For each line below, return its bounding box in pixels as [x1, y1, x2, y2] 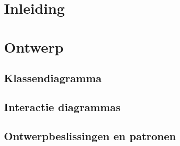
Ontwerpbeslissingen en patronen [4, 128, 176, 143]
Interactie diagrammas [4, 99, 121, 114]
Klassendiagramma [4, 70, 102, 86]
